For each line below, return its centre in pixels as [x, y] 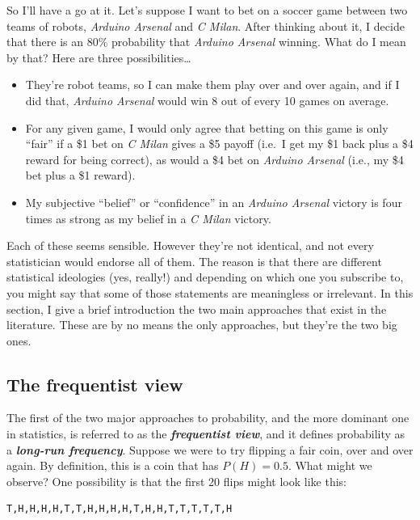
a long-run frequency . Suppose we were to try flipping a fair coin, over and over [210, 449]
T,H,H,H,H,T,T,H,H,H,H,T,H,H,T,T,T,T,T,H [120, 509]
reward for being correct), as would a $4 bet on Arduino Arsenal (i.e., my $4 [214, 159]
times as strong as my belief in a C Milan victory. [148, 218]
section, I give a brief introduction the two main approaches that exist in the [197, 309]
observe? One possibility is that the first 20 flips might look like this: [177, 481]
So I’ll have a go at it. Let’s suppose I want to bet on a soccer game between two [207, 10]
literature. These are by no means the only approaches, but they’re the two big [202, 325]
